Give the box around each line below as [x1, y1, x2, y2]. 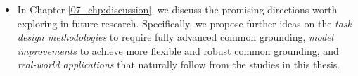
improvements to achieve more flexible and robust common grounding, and [17, 43, 339, 58]
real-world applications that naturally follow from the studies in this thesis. [17, 57, 340, 72]
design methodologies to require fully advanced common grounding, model [17, 30, 334, 44]
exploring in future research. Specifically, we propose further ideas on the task [17, 15, 352, 30]
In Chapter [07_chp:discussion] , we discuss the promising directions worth [17, 2, 338, 16]
